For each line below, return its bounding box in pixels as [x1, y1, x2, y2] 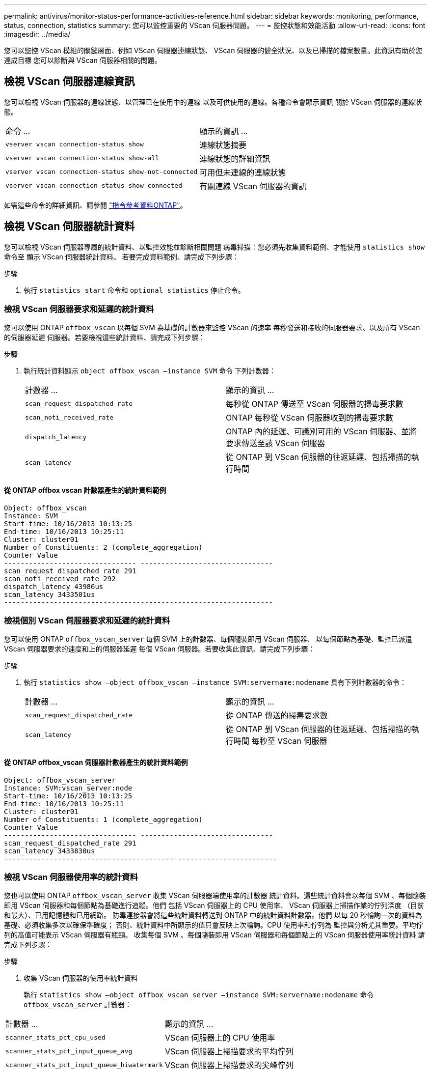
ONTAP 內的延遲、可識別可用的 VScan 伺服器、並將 [226, 426, 417, 437]
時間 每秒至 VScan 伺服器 [234, 736, 327, 746]
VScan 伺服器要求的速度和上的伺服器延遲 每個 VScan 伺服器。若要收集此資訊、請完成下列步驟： [4, 645, 315, 653]
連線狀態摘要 [199, 140, 247, 150]
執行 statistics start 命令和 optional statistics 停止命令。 [24, 285, 245, 294]
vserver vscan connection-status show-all [5, 154, 160, 162]
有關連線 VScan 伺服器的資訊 [199, 181, 307, 191]
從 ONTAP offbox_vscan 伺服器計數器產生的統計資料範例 [4, 758, 188, 767]
